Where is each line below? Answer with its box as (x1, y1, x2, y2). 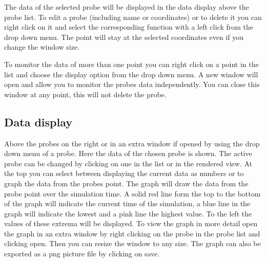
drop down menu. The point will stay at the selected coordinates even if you (4, 31, 243, 42)
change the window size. (4, 41, 80, 52)
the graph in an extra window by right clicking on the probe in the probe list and (4, 228, 260, 238)
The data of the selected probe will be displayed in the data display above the (4, 2, 249, 12)
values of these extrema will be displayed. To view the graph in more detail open (4, 218, 258, 229)
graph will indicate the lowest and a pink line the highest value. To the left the (4, 208, 252, 219)
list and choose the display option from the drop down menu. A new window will (4, 69, 258, 79)
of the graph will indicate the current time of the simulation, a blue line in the (4, 198, 251, 209)
